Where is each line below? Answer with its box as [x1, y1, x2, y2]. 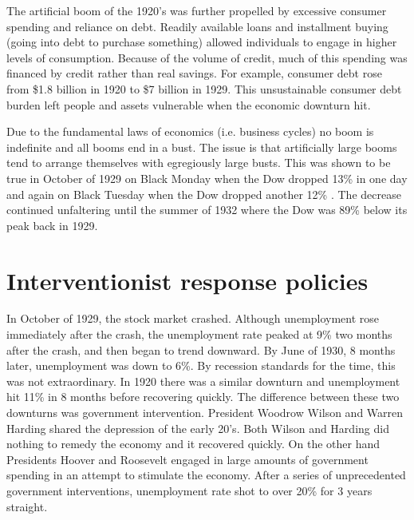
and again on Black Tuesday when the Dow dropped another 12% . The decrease [6, 185, 401, 202]
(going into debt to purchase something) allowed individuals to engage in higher [6, 34, 397, 50]
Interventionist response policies [6, 264, 369, 296]
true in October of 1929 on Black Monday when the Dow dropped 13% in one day [6, 169, 408, 186]
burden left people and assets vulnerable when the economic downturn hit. [6, 96, 371, 113]
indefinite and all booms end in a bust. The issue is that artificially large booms [6, 138, 397, 155]
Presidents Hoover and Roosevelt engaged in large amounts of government [6, 451, 369, 467]
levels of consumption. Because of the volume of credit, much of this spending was [6, 49, 408, 65]
